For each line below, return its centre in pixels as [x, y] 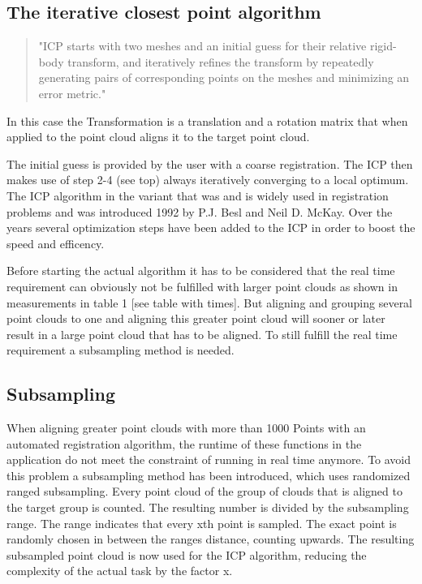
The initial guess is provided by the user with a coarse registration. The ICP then [210, 163]
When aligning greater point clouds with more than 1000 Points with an [186, 428]
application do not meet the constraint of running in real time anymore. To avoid [209, 459]
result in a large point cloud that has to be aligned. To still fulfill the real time [202, 334]
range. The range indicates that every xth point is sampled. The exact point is [202, 523]
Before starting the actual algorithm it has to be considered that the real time [201, 271]
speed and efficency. [56, 243]
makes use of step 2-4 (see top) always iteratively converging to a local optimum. [208, 180]
